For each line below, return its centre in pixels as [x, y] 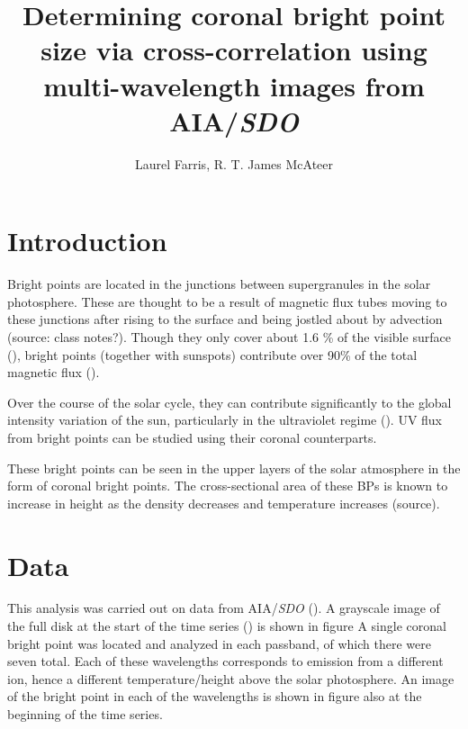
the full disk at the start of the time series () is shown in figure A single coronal [227, 626]
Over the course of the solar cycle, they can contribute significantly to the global [229, 402]
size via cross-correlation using [234, 50]
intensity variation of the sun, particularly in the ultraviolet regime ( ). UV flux [225, 420]
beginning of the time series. [85, 714]
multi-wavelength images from [234, 85]
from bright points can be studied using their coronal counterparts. [192, 437]
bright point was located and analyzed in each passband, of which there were [219, 643]
